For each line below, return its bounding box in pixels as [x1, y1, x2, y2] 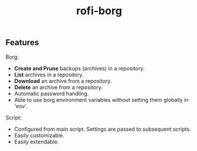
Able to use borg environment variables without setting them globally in [14, 96, 189, 103]
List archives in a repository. [14, 71, 84, 78]
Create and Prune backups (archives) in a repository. [14, 65, 145, 72]
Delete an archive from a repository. [14, 83, 103, 91]
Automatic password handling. [14, 90, 89, 97]
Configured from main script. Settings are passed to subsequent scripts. [14, 126, 191, 133]
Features [5, 37, 39, 48]
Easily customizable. [14, 131, 65, 139]
